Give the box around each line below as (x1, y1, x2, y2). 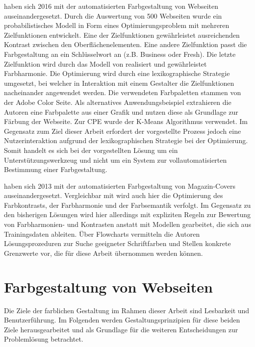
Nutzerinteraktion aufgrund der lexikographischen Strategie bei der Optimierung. (4, 135, 248, 146)
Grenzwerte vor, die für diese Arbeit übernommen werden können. (4, 248, 203, 258)
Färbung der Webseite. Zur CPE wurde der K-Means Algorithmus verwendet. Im (4, 116, 248, 126)
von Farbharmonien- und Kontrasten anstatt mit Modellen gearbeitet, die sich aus (4, 219, 251, 229)
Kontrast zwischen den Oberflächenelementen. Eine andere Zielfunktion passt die (4, 39, 247, 50)
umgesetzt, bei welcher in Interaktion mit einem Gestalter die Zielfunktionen (4, 77, 234, 88)
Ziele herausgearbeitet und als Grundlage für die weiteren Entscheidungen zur (4, 324, 238, 334)
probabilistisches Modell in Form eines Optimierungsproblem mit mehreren (4, 20, 229, 30)
